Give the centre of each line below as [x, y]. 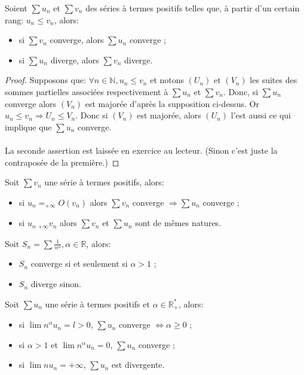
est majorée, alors [169, 115]
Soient [16, 8]
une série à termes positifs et [97, 304]
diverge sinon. [56, 284]
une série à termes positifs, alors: [104, 182]
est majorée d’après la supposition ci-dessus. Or [172, 103]
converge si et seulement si [79, 263]
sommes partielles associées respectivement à [87, 91]
